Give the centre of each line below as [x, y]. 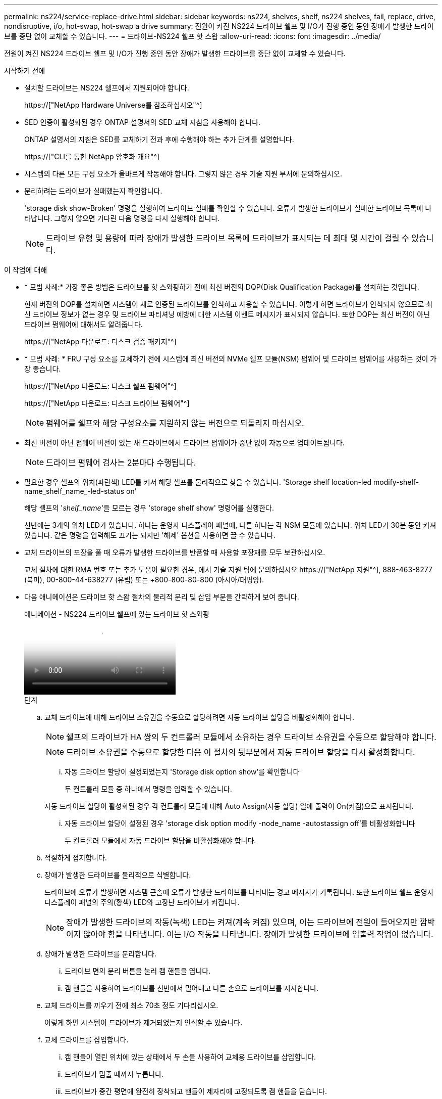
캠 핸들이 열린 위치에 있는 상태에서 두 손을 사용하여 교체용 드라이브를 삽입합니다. [190, 1057]
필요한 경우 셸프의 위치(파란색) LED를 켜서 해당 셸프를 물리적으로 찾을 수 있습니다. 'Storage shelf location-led [198, 482]
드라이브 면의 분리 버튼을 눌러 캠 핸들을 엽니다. [138, 971]
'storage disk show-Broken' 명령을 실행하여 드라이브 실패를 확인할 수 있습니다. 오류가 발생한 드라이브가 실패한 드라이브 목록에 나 [228, 208]
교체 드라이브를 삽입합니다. [87, 1040]
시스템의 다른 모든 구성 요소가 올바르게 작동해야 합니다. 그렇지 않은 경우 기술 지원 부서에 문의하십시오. [183, 174]
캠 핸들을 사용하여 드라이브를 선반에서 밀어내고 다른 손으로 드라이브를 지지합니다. [192, 988]
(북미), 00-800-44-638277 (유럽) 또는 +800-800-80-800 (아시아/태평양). [144, 580]
